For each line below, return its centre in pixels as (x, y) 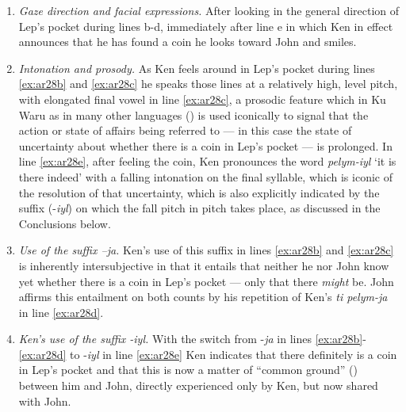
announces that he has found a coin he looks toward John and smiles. (188, 42)
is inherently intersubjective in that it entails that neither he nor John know (204, 265)
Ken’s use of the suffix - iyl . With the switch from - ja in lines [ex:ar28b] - (192, 339)
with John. (45, 401)
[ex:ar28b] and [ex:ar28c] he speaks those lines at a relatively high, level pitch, (208, 84)
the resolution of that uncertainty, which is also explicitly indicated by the (199, 192)
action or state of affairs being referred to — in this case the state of (185, 130)
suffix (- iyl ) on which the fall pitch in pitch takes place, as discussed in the (199, 208)
